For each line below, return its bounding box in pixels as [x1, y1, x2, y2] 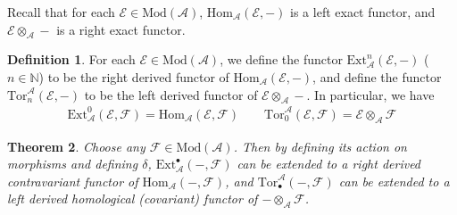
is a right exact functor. [56, 20, 186, 38]
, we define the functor [220, 50, 343, 69]
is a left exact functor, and [290, 3, 436, 21]
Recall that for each [7, 3, 115, 21]
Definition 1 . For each [7, 50, 136, 69]
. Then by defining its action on [233, 136, 407, 155]
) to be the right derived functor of [38, 67, 229, 86]
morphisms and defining [7, 154, 138, 173]
